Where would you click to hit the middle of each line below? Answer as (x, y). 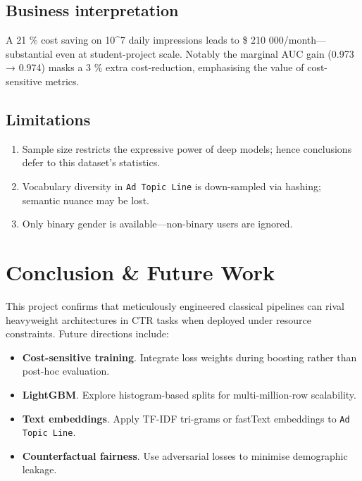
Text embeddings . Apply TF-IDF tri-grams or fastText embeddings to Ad (186, 418)
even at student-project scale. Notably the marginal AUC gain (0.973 (205, 53)
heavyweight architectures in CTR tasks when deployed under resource (158, 319)
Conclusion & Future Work (141, 272)
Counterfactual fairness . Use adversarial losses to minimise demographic (185, 455)
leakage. (39, 469)
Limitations (48, 119)
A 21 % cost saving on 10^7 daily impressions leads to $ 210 (136, 40)
